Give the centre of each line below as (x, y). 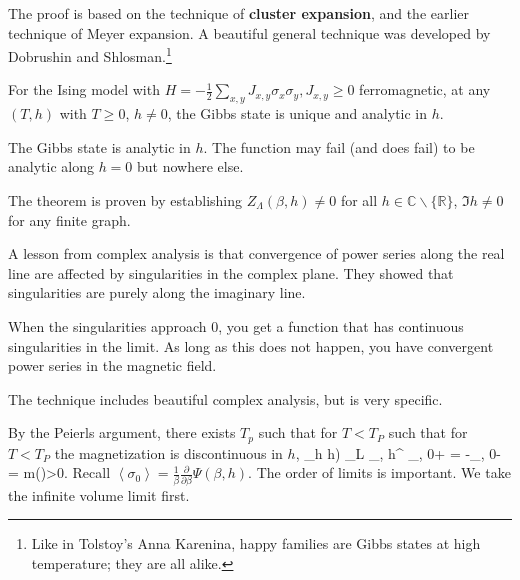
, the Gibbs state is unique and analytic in (297, 113)
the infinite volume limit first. (99, 494)
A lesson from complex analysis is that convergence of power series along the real (256, 253)
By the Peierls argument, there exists (122, 432)
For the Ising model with (84, 89)
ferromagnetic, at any (425, 89)
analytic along (51, 166)
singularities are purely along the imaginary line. (157, 292)
